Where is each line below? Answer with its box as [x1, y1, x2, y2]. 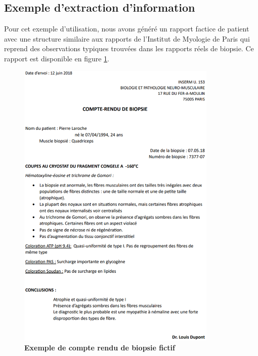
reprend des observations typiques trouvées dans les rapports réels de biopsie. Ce [4, 43, 254, 54]
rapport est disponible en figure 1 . [4, 53, 109, 63]
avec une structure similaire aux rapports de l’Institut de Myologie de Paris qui [4, 33, 250, 44]
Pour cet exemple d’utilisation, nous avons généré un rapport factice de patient [4, 23, 249, 34]
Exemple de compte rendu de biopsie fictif [24, 342, 175, 352]
